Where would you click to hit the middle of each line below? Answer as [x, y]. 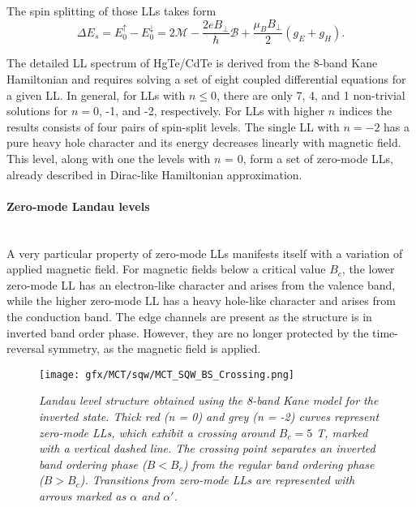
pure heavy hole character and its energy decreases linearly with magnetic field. [204, 142]
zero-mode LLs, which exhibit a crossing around [157, 432]
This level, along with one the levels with [109, 158]
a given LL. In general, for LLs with [96, 95]
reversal [26, 348]
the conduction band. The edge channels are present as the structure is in [189, 316]
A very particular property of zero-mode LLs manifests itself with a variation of [205, 253]
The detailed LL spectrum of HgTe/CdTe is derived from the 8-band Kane [192, 63]
